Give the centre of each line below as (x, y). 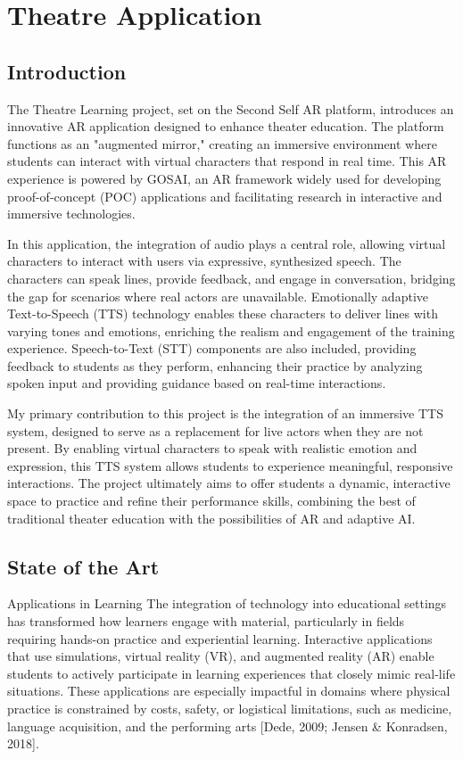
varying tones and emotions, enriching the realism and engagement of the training (231, 330)
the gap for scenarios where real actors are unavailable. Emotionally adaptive (218, 296)
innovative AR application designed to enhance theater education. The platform (226, 126)
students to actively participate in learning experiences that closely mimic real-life (231, 673)
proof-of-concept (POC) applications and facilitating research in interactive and (225, 196)
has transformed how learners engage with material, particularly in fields (206, 621)
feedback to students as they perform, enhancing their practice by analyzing (215, 365)
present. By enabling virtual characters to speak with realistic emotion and (212, 448)
